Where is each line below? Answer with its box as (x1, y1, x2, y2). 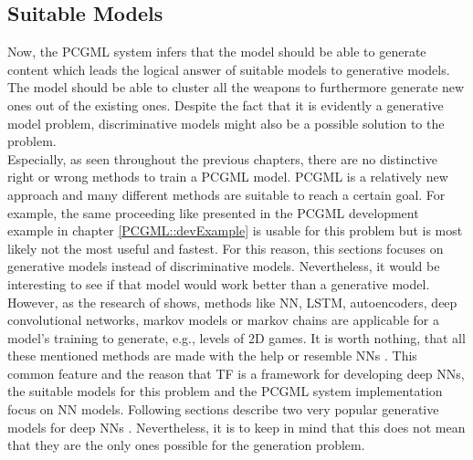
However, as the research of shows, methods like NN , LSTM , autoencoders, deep (7, 292, 457, 311)
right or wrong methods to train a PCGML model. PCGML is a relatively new (7, 167, 448, 186)
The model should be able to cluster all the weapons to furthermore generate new (7, 78, 465, 97)
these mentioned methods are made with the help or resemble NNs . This (7, 346, 417, 365)
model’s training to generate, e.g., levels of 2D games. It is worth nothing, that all (7, 328, 466, 347)
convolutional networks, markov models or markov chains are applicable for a (7, 310, 439, 329)
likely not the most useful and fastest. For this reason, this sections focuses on (7, 238, 444, 257)
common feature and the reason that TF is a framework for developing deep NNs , (7, 363, 465, 382)
